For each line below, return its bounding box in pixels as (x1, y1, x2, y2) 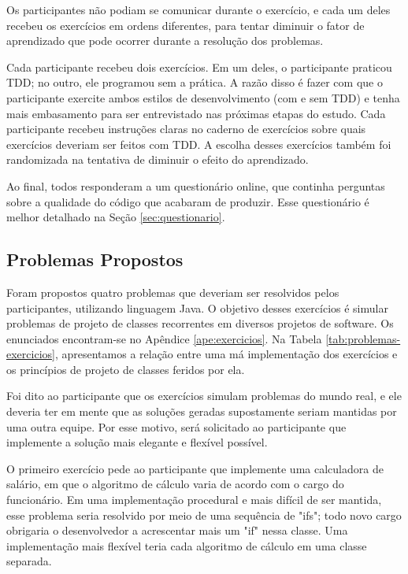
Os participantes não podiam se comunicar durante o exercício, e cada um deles (6, 2, 391, 17)
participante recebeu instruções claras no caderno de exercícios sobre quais (6, 120, 366, 137)
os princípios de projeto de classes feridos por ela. (6, 361, 245, 377)
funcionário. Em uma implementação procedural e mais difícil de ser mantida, (6, 491, 382, 508)
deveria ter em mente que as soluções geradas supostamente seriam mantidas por (6, 403, 397, 420)
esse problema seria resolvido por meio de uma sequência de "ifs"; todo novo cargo (6, 506, 402, 523)
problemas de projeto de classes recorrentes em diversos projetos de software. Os (6, 315, 394, 331)
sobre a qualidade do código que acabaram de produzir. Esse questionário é (6, 193, 369, 209)
